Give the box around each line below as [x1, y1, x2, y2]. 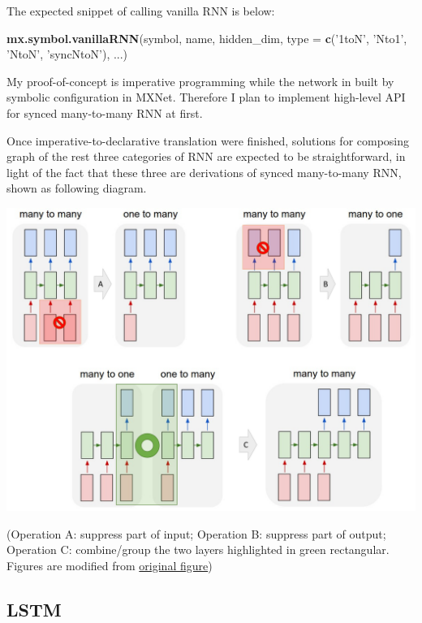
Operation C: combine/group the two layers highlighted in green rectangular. [6, 541, 390, 558]
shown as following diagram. [6, 180, 147, 197]
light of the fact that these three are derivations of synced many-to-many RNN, [6, 163, 402, 180]
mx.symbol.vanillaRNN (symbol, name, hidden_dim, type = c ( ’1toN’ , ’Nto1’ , [6, 29, 407, 46]
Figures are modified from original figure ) [6, 556, 213, 573]
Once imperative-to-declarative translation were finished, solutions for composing [6, 132, 410, 149]
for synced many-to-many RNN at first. [6, 104, 203, 121]
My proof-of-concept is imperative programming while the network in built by [6, 72, 394, 89]
